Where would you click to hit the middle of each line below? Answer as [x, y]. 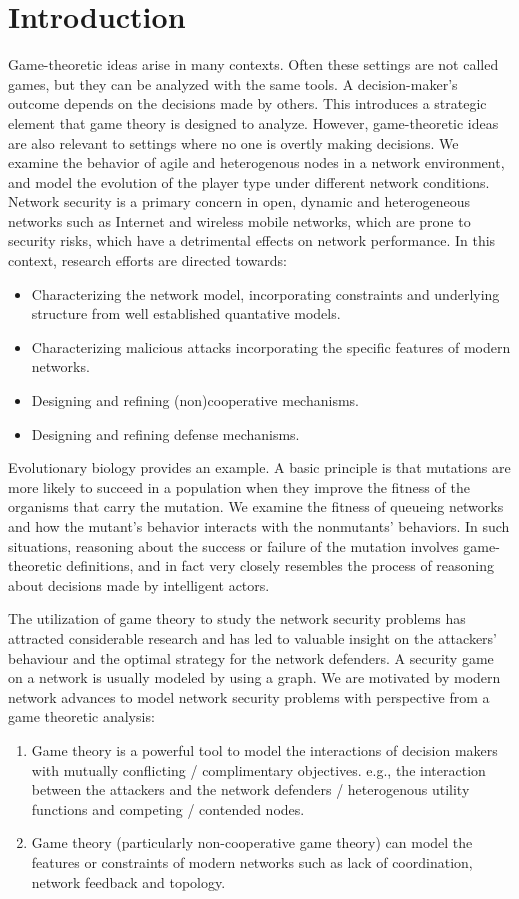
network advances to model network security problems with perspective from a [249, 696]
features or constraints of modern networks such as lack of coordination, [252, 861]
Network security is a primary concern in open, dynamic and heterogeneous [239, 201]
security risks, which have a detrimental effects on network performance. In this [252, 240]
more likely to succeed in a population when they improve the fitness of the [239, 486]
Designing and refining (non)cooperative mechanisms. [195, 400]
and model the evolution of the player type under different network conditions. [249, 181]
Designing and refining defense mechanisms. [165, 433]
